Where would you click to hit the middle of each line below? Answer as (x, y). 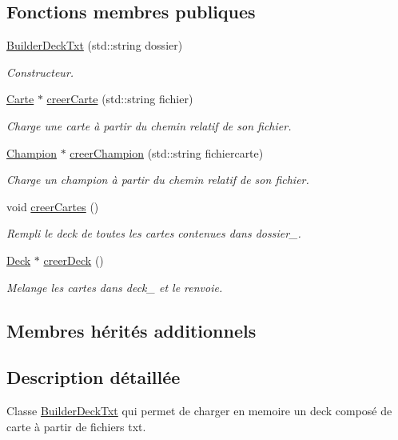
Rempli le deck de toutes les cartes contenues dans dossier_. (154, 233)
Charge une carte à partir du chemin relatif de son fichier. (149, 125)
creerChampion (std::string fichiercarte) (167, 152)
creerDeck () (74, 260)
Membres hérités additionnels (131, 330)
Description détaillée (94, 377)
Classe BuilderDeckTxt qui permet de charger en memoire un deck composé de (199, 411)
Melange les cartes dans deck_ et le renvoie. (115, 287)
